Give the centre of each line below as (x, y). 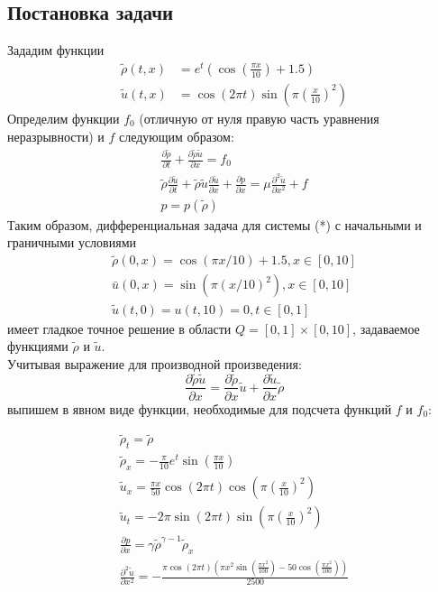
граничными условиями (72, 242)
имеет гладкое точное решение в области (119, 328)
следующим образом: (176, 136)
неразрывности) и (56, 136)
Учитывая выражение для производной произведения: (155, 363)
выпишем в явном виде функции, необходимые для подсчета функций (200, 408)
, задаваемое (386, 328)
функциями (38, 346)
